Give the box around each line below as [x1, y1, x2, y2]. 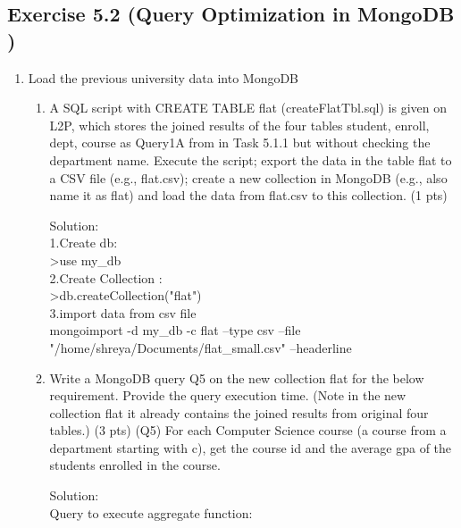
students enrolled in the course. [49, 456, 221, 474]
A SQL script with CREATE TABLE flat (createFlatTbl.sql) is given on [49, 98, 448, 117]
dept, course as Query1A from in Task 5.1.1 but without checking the [49, 133, 431, 152]
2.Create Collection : [49, 268, 163, 287]
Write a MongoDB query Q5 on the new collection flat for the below [49, 368, 424, 387]
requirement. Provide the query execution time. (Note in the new [49, 386, 407, 405]
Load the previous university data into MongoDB [28, 68, 299, 87]
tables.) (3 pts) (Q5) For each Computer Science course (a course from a [49, 421, 447, 440]
